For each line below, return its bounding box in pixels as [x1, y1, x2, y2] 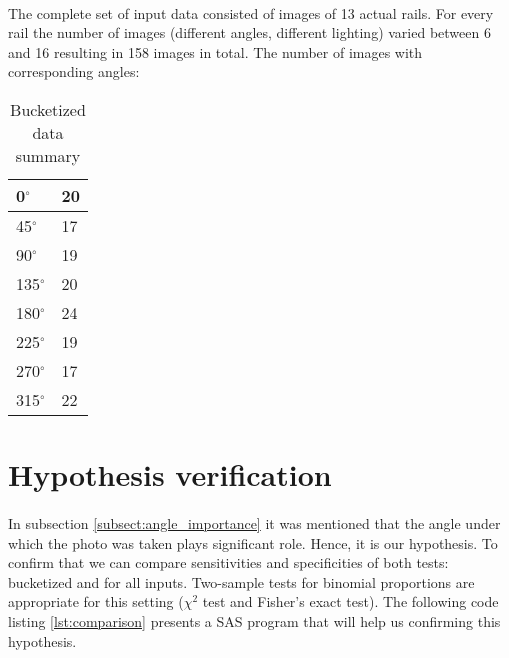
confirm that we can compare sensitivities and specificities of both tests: [8, 552, 449, 573]
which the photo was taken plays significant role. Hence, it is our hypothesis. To [8, 532, 498, 553]
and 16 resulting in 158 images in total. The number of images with [8, 41, 423, 62]
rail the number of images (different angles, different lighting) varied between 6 [8, 22, 491, 43]
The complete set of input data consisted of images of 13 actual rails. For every [8, 2, 494, 23]
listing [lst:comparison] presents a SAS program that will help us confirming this [8, 610, 501, 631]
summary [15, 143, 81, 167]
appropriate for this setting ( [8, 591, 184, 612]
